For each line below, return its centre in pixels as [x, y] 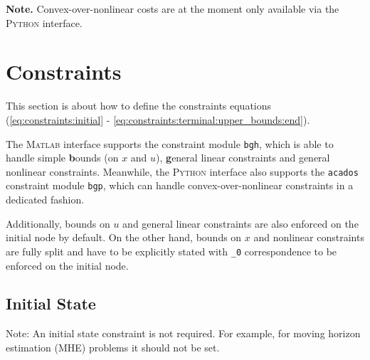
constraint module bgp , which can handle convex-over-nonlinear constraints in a [180, 185]
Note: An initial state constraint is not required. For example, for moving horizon [183, 333]
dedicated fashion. [45, 200]
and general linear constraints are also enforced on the [240, 223]
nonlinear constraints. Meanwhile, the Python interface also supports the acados [182, 171]
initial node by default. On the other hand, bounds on [124, 237]
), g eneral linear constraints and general [243, 158]
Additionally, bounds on [58, 223]
